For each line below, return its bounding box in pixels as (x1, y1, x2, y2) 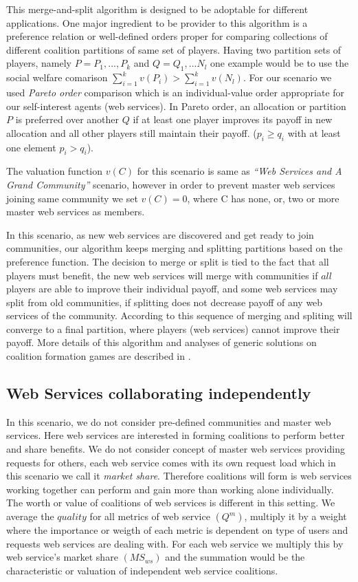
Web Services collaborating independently (6, 382, 311, 404)
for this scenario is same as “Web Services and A (137, 164, 342, 178)
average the (6, 509, 54, 524)
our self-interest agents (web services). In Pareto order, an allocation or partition (6, 98, 346, 113)
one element (6, 140, 56, 154)
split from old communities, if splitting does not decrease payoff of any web (6, 294, 323, 309)
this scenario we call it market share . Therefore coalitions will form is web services (6, 468, 352, 483)
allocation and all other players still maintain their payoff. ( (6, 125, 257, 140)
